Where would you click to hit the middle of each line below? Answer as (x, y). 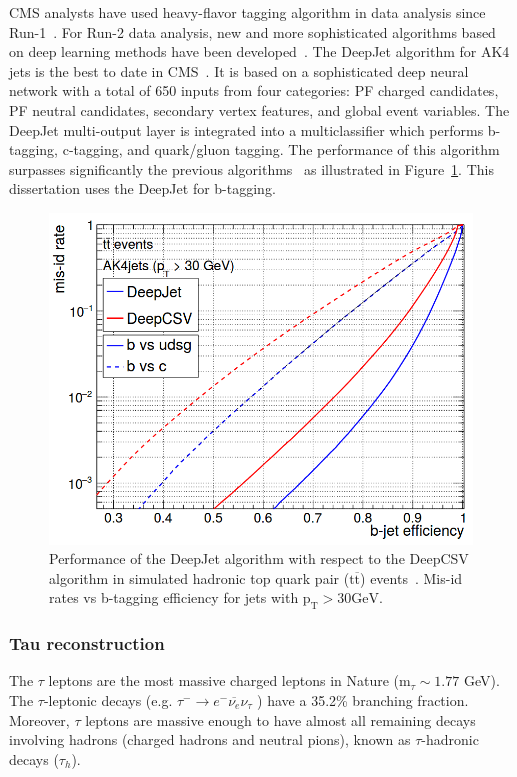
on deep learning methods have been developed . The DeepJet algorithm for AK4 (259, 51)
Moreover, (39, 719)
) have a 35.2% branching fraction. (363, 699)
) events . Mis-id (411, 577)
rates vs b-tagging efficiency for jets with (174, 597)
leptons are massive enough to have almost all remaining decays (280, 719)
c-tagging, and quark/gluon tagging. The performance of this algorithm (281, 149)
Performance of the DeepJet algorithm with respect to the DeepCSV (259, 558)
